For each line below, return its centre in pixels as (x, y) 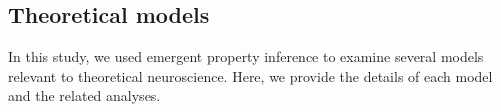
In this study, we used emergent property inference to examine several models (246, 56)
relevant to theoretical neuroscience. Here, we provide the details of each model (250, 75)
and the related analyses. (84, 95)
